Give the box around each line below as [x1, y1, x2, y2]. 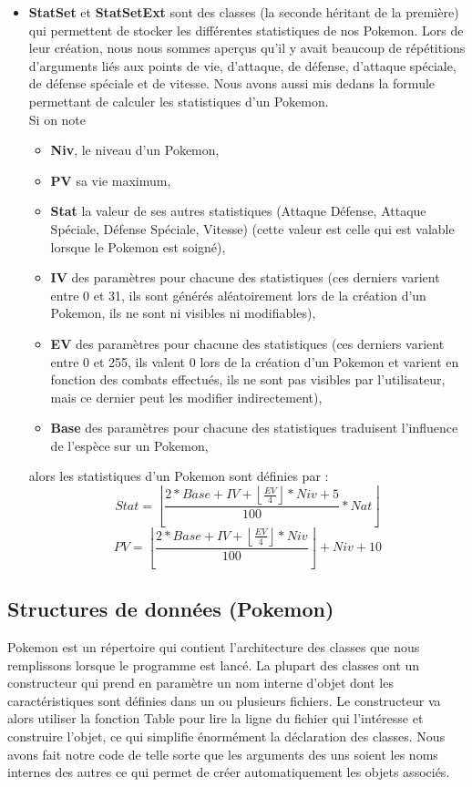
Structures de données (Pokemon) [7, 595, 334, 623]
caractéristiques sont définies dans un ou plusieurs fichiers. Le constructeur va [7, 690, 441, 710]
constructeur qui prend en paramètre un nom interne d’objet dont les [7, 673, 394, 692]
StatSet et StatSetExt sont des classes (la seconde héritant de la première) [28, 3, 459, 21]
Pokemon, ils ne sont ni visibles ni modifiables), [50, 303, 316, 322]
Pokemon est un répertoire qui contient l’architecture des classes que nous [7, 638, 420, 657]
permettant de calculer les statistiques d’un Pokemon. [28, 91, 329, 110]
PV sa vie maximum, [50, 170, 171, 189]
